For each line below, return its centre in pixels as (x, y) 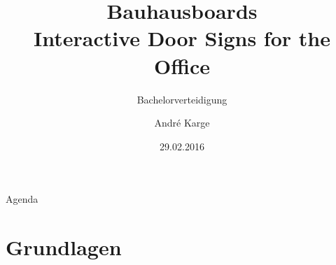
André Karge (182, 123)
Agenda (22, 199)
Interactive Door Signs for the (182, 38)
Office (182, 65)
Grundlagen (64, 247)
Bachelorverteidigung (182, 99)
